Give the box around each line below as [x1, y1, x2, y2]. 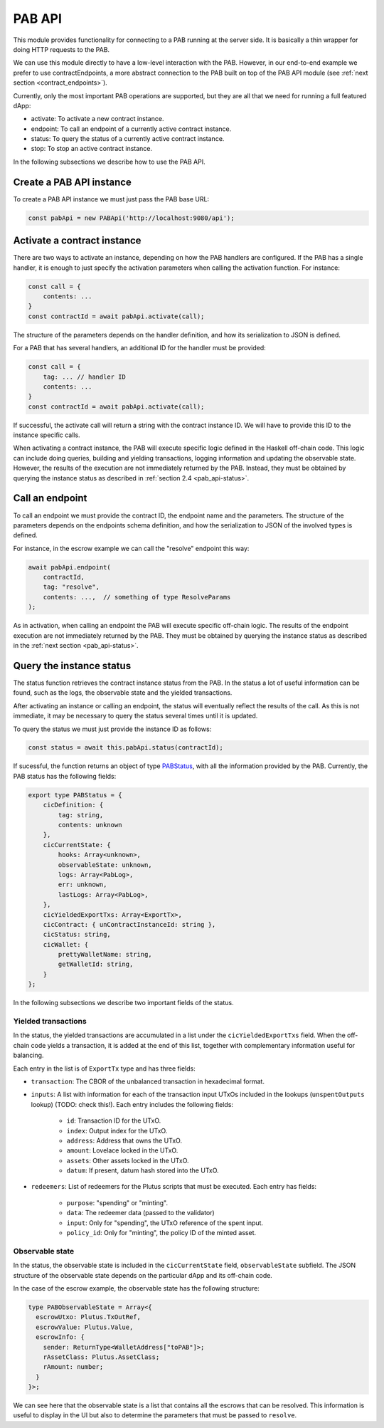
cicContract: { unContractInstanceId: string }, [43, 920, 216, 928]
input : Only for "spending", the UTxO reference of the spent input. [66, 1218, 263, 1227]
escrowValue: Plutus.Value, [36, 1323, 134, 1331]
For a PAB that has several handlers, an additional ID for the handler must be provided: [13, 344, 266, 352]
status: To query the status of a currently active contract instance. [31, 135, 225, 143]
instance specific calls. [13, 431, 81, 439]
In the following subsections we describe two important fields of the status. [13, 999, 234, 1007]
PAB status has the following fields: [13, 772, 117, 780]
